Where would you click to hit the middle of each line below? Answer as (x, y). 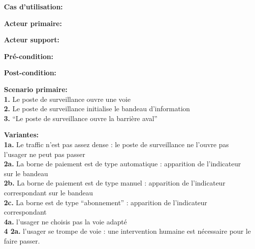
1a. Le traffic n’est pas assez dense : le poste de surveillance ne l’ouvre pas (116, 144)
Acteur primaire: (33, 23)
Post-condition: (30, 73)
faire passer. (22, 240)
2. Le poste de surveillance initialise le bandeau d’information (97, 109)
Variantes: (21, 135)
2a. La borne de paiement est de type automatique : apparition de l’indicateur (123, 164)
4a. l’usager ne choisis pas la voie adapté (65, 221)
